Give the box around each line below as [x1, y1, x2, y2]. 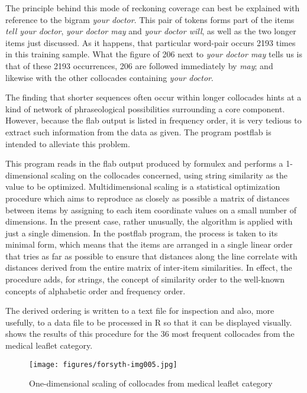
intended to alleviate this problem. [5, 137, 130, 150]
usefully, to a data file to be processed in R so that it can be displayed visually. [5, 316, 292, 328]
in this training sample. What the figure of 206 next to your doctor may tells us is [5, 48, 302, 60]
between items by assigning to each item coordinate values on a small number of [5, 203, 296, 216]
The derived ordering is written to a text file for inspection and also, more [5, 304, 274, 317]
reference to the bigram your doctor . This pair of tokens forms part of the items [5, 13, 295, 25]
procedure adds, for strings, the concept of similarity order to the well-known [5, 273, 285, 285]
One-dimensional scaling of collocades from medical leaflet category [29, 377, 273, 389]
